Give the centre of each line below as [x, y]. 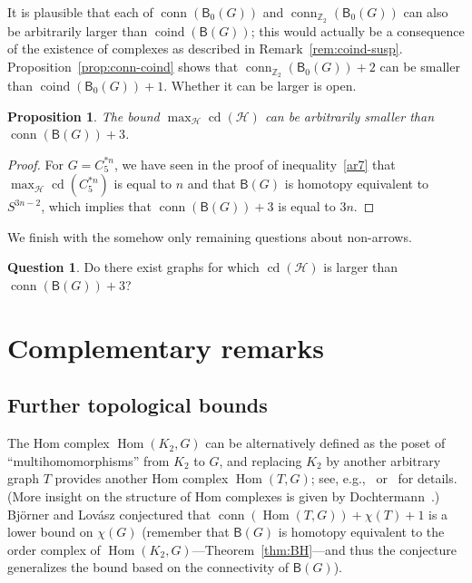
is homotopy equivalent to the [361, 532]
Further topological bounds [138, 405]
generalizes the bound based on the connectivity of [148, 567]
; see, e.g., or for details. [384, 478]
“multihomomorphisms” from [88, 460]
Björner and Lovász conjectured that [109, 514]
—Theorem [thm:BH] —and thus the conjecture [324, 549]
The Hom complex [59, 443]
